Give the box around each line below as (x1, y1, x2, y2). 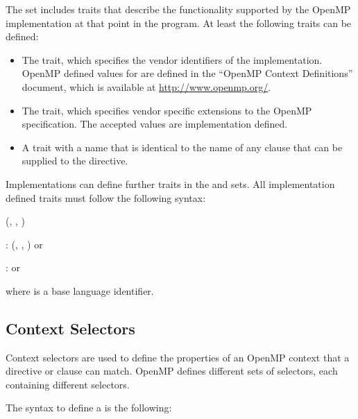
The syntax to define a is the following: (6, 400, 172, 415)
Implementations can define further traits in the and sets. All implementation (6, 176, 335, 191)
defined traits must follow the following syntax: (6, 190, 206, 205)
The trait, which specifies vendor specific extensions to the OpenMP (22, 103, 312, 117)
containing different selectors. (6, 377, 130, 391)
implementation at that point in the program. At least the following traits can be (6, 15, 352, 30)
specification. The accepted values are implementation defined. (22, 117, 288, 131)
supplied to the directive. (22, 153, 128, 168)
